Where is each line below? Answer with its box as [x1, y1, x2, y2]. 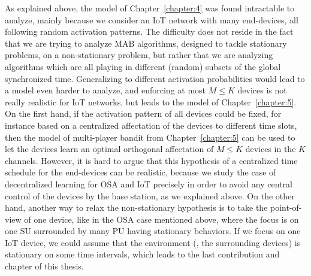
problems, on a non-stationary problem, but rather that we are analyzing [5, 48, 273, 61]
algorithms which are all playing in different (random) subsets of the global [5, 60, 281, 72]
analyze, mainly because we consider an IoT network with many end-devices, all [5, 13, 298, 26]
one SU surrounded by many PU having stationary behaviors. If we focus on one [5, 225, 301, 237]
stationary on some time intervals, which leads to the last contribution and [5, 248, 280, 260]
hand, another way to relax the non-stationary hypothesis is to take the [5, 201, 268, 214]
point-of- [270, 201, 302, 214]
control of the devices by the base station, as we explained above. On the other [5, 189, 295, 202]
